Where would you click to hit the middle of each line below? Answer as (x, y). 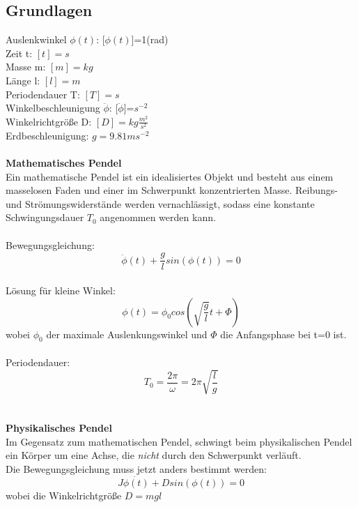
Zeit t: (19, 53)
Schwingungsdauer (45, 217)
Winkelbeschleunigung (53, 108)
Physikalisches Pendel (59, 428)
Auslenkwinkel (36, 39)
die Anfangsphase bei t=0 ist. (283, 334)
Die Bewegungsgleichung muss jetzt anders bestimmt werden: (136, 469)
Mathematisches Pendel (64, 163)
